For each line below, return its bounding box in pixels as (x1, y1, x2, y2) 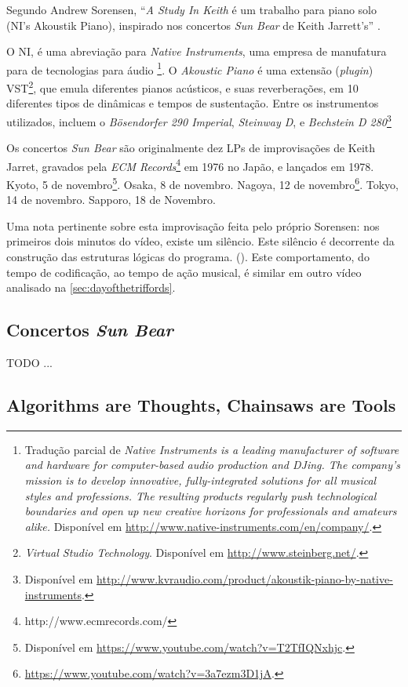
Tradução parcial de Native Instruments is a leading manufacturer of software (24, 441, 399, 457)
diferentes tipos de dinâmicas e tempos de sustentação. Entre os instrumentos (6, 95, 379, 111)
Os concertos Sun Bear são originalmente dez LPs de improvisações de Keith (6, 140, 376, 156)
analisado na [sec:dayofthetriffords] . (6, 279, 176, 296)
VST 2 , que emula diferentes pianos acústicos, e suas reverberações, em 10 (6, 78, 359, 96)
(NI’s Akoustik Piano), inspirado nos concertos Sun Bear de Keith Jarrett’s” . (6, 16, 381, 33)
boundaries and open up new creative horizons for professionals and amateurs (24, 503, 397, 519)
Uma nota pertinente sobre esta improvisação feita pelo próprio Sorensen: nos (6, 217, 380, 234)
